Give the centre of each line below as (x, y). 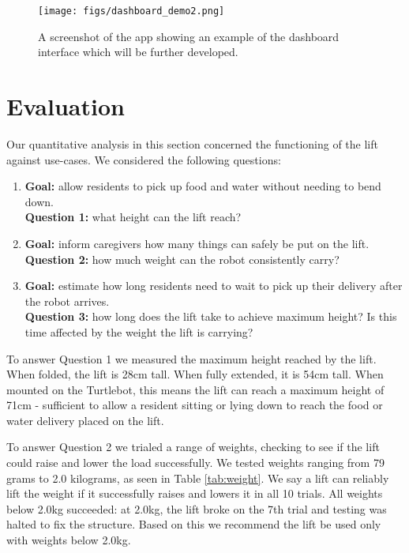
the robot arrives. (67, 301)
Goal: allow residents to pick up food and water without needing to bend (203, 186)
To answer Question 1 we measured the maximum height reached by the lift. (191, 358)
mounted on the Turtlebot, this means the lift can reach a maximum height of (195, 389)
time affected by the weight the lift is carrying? (139, 331)
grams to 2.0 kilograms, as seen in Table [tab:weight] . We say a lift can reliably (198, 478)
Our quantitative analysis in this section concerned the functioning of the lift (192, 143)
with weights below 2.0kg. (69, 540)
